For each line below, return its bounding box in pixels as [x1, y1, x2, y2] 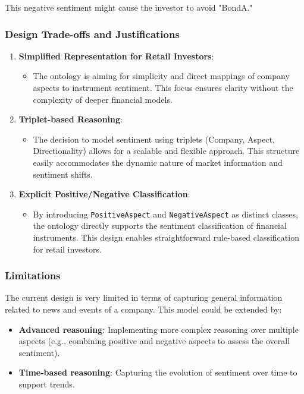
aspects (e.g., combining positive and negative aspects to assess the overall [18, 335, 290, 347]
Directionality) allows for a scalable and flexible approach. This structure [33, 144, 300, 157]
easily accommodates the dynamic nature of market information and [33, 156, 283, 168]
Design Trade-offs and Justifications [5, 26, 180, 41]
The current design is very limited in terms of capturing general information [5, 291, 283, 304]
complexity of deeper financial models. [33, 93, 173, 105]
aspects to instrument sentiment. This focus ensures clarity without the [33, 81, 293, 93]
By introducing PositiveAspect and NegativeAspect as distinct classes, [33, 207, 298, 220]
